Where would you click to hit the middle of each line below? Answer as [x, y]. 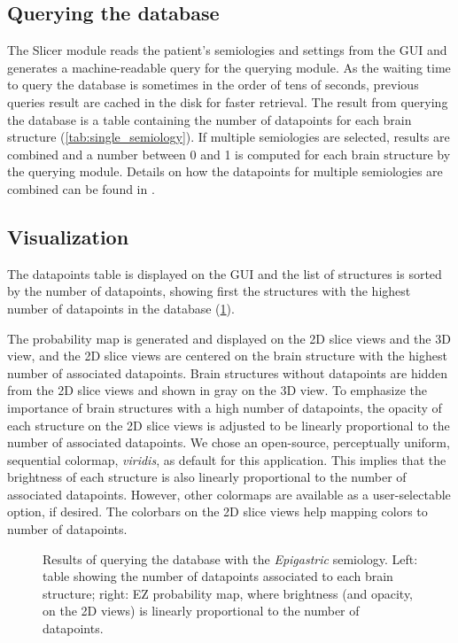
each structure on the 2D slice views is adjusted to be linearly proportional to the [229, 425]
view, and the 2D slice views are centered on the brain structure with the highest [227, 356]
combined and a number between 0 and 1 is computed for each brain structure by [229, 154]
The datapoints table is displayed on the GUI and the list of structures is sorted [225, 273]
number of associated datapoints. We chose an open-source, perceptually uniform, [229, 442]
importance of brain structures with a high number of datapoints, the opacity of [225, 407]
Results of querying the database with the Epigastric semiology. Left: [230, 558]
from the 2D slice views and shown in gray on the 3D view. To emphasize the [217, 390]
